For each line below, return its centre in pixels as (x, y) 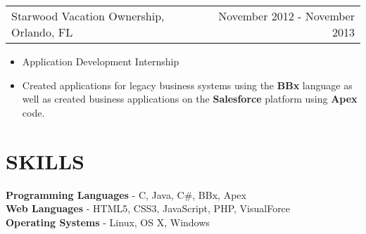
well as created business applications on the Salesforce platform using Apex (190, 99)
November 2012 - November (286, 16)
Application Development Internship (101, 61)
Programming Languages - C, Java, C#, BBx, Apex (126, 194)
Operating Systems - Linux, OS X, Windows (108, 222)
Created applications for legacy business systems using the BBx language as (187, 85)
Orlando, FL (42, 32)
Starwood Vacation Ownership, (88, 16)
